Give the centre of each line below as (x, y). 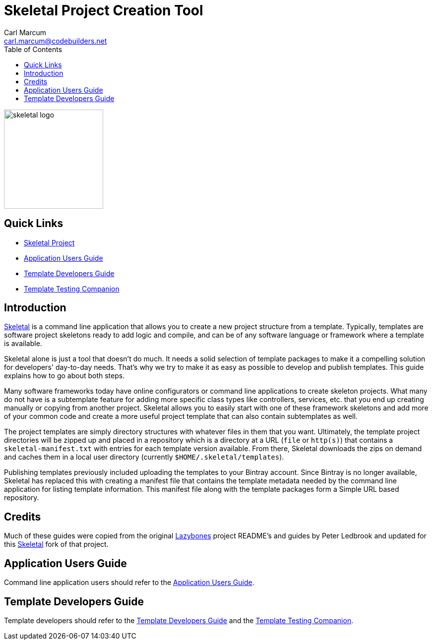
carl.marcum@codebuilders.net (56, 41)
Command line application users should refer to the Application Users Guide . (129, 583)
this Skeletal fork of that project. (56, 544)
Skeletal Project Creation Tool (104, 10)
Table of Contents (33, 49)
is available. (23, 344)
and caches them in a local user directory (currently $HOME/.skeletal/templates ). (144, 457)
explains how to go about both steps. (64, 376)
